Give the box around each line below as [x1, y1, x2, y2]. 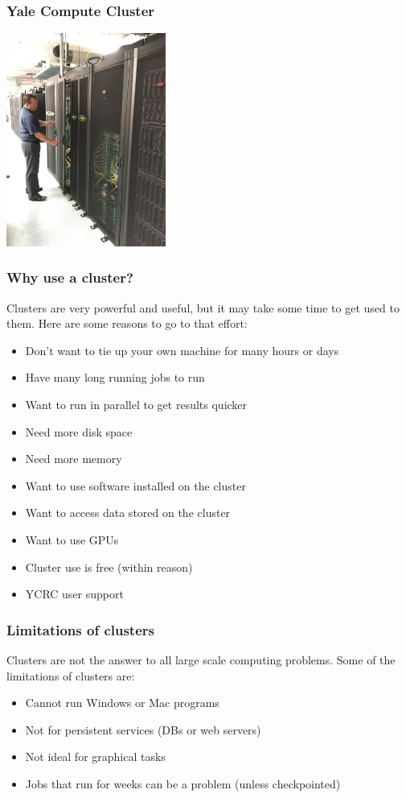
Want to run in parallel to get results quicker [25, 395, 248, 412]
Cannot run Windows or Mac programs [25, 694, 219, 711]
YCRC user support [25, 585, 124, 602]
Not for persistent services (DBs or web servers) [25, 721, 261, 738]
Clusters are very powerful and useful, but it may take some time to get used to [6, 299, 400, 316]
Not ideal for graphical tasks [25, 748, 166, 765]
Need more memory [25, 450, 122, 467]
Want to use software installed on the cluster [25, 477, 246, 494]
